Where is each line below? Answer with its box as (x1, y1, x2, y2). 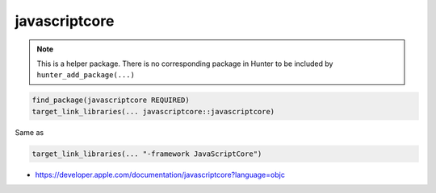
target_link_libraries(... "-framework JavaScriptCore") (31, 149, 262, 158)
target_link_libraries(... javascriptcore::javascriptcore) (31, 107, 275, 116)
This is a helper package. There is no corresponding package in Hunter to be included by (36, 59, 333, 68)
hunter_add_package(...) (36, 71, 135, 80)
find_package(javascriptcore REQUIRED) (31, 96, 190, 105)
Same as (15, 127, 44, 137)
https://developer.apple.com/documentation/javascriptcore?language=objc (35, 170, 286, 179)
